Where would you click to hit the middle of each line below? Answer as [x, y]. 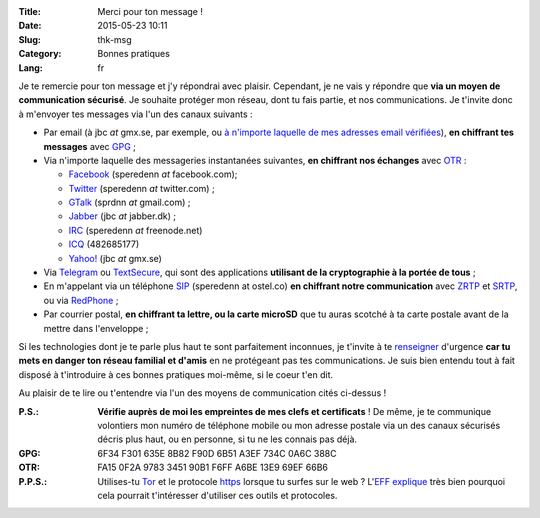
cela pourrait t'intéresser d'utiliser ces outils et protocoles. [217, 495]
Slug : [30, 39]
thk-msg [114, 39]
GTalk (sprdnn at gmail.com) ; [129, 202]
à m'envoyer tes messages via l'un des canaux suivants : [136, 114]
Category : [40, 54]
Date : [30, 26]
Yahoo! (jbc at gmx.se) [115, 258]
